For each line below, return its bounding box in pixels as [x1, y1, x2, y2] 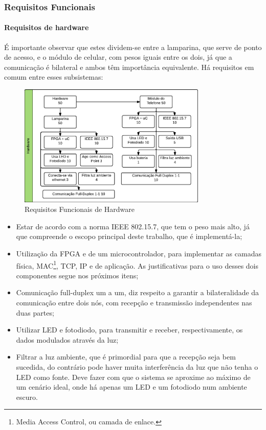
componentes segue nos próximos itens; [16, 270, 139, 280]
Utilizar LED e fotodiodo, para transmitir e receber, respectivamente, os [16, 324, 243, 335]
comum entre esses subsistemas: [4, 71, 103, 82]
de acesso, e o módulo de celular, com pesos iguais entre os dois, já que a [4, 52, 232, 62]
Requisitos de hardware [4, 22, 89, 33]
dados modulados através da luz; [16, 334, 119, 345]
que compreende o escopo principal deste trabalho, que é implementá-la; [16, 231, 242, 242]
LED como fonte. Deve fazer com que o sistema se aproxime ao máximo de [16, 371, 251, 382]
